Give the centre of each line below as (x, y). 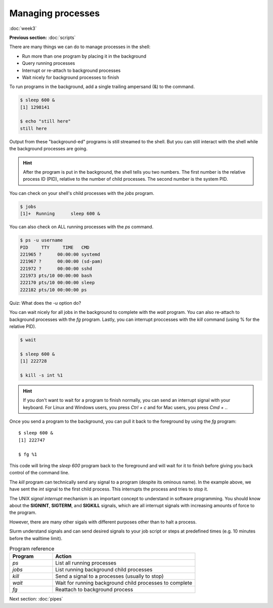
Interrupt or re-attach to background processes (71, 70)
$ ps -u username (41, 240)
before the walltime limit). (36, 538)
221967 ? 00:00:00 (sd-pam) (61, 261)
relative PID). (23, 326)
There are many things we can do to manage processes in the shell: (80, 47)
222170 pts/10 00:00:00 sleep (57, 283)
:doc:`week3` (23, 28)
